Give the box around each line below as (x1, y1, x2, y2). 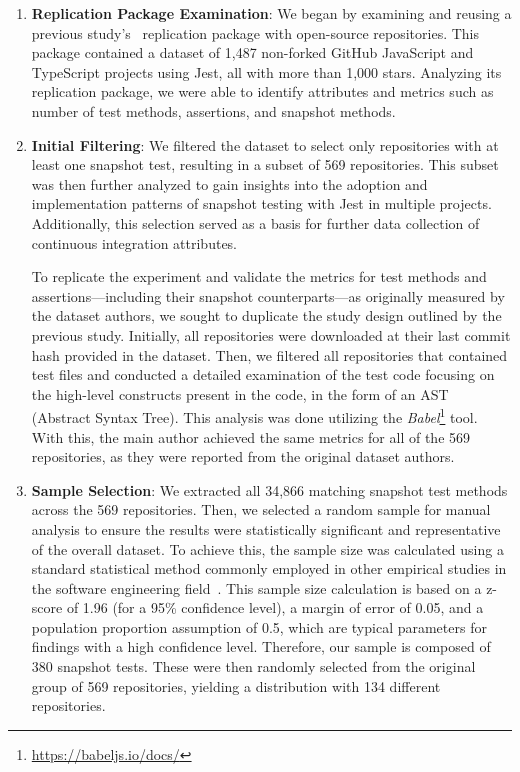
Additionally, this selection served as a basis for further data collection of (31, 212, 480, 233)
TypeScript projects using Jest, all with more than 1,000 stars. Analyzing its (31, 61, 502, 82)
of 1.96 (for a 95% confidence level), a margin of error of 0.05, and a (66, 597, 484, 618)
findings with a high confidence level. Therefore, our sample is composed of (31, 636, 491, 657)
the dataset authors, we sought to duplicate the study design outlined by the (31, 305, 502, 326)
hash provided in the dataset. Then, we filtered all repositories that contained (31, 344, 508, 365)
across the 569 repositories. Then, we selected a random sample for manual (31, 499, 491, 520)
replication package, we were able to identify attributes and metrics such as (31, 81, 494, 102)
